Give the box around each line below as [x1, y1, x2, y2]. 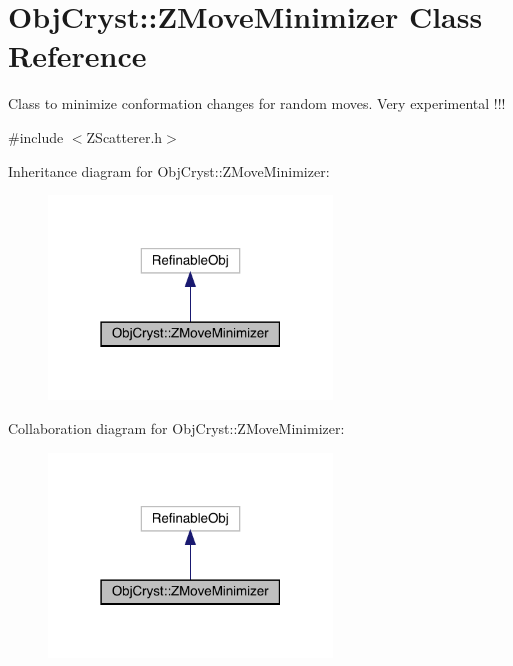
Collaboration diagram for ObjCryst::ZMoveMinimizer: [8, 418, 345, 439]
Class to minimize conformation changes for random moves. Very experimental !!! [8, 93, 506, 114]
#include [8, 126, 64, 147]
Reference [8, 35, 147, 76]
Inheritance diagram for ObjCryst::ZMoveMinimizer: [8, 160, 330, 181]
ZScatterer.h [86, 126, 163, 147]
